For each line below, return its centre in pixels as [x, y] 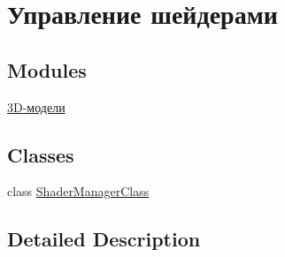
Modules [47, 69]
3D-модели [36, 106]
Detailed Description [104, 239]
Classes [41, 154]
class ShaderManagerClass [78, 191]
